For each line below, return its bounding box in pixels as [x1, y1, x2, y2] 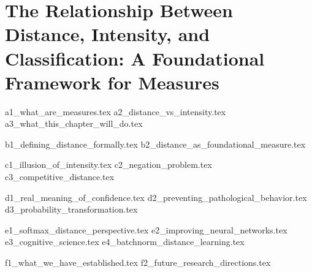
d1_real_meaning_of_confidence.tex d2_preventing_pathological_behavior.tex [5, 191, 307, 203]
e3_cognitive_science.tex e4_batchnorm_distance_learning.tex [5, 235, 245, 248]
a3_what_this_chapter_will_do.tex [5, 117, 143, 130]
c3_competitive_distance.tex [5, 170, 115, 183]
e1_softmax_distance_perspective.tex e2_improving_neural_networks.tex [5, 223, 287, 236]
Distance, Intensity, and [5, 21, 210, 47]
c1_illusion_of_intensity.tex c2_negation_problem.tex [5, 158, 212, 171]
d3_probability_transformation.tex [5, 203, 138, 216]
